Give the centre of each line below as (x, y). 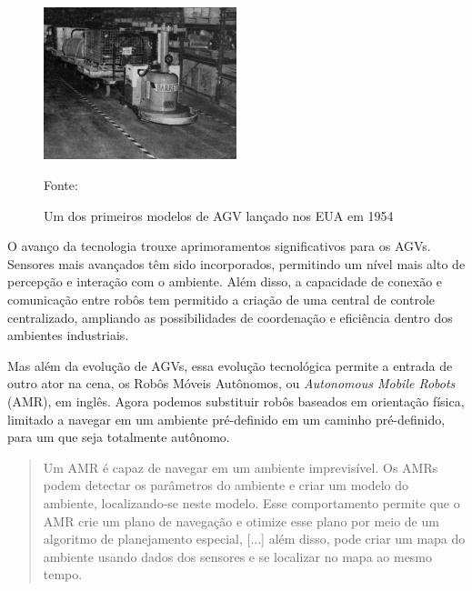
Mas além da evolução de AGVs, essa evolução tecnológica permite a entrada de (230, 365)
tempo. (63, 574)
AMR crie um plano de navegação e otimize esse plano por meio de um (241, 521)
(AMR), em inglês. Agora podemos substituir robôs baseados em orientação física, (236, 401)
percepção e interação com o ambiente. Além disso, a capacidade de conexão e (225, 281)
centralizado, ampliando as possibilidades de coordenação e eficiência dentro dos (230, 317)
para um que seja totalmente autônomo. (119, 437)
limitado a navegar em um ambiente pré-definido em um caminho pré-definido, (226, 419)
